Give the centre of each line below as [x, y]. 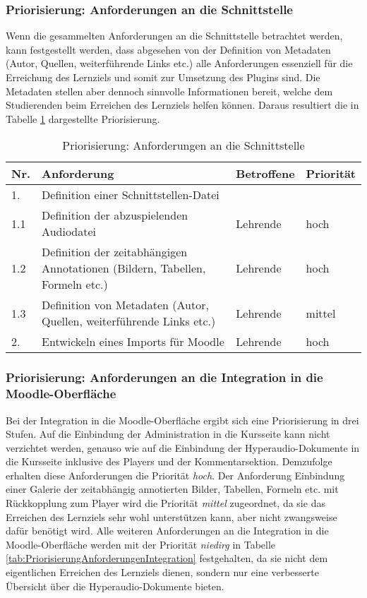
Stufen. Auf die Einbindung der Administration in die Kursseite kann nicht [168, 434]
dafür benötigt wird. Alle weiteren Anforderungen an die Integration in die [167, 531]
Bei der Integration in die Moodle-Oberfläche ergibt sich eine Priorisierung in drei [182, 420]
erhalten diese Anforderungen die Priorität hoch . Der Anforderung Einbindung [175, 475]
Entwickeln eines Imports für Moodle [133, 342]
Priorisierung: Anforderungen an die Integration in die [164, 377]
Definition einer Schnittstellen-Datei [131, 195]
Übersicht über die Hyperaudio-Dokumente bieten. [115, 586]
